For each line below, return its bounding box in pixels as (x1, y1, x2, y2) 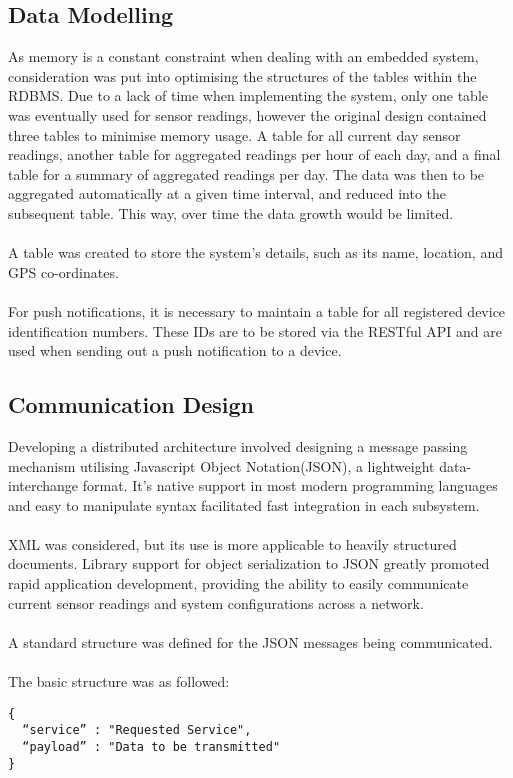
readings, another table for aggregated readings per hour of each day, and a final (8, 144, 501, 165)
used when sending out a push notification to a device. (8, 340, 342, 361)
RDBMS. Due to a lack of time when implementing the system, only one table (8, 85, 489, 106)
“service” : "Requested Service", (22, 723, 252, 738)
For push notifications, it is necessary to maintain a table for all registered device (8, 300, 506, 321)
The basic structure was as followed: (8, 671, 230, 692)
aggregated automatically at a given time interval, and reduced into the (8, 183, 447, 204)
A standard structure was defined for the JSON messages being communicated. (8, 631, 493, 652)
